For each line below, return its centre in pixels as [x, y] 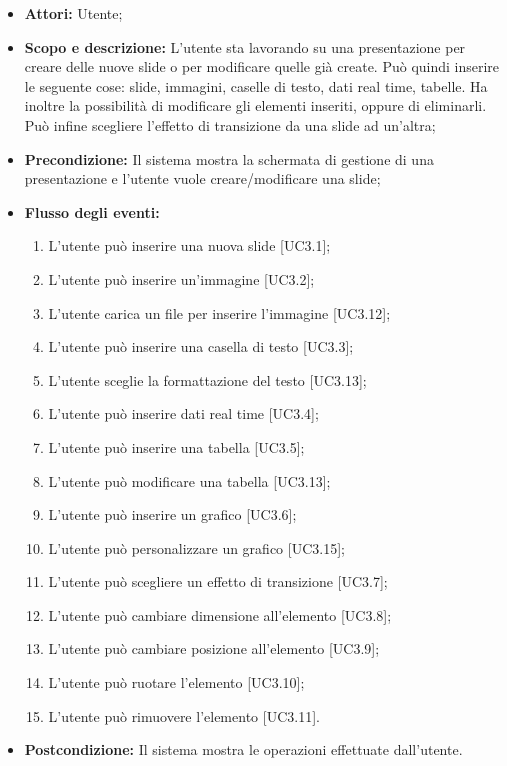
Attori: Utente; [73, 13]
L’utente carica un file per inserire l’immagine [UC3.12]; [219, 312]
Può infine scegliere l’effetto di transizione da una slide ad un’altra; [230, 124]
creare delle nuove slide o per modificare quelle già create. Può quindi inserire [262, 66]
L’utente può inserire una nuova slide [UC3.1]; [189, 245]
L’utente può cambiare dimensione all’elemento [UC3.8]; [220, 614]
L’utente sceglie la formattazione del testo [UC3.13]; [207, 379]
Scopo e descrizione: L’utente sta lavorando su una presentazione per [245, 46]
